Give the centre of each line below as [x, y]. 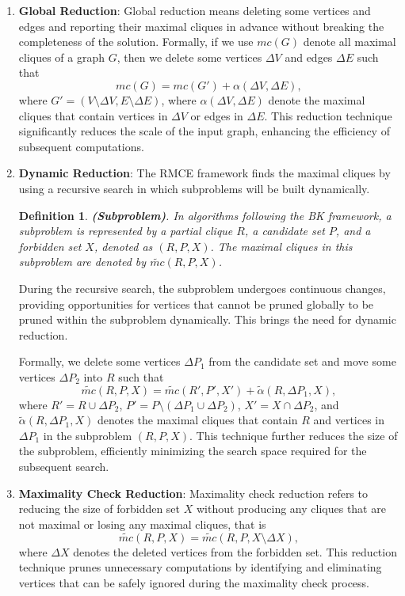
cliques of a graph [62, 57]
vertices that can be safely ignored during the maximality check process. [194, 582]
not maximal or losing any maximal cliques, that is [142, 524]
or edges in [217, 115]
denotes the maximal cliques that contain [197, 420]
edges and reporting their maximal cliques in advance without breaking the [201, 26]
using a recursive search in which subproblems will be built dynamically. [194, 188]
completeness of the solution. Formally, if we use [136, 42]
